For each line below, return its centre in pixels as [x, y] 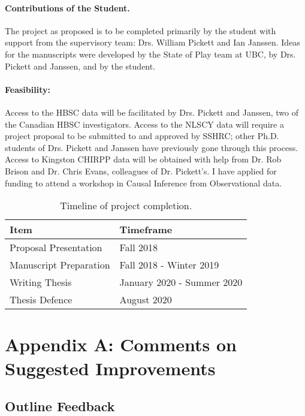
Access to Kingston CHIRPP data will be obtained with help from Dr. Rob [143, 159]
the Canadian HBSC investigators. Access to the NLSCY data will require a [144, 124]
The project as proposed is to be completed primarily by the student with [141, 30]
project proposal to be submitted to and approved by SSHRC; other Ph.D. [142, 136]
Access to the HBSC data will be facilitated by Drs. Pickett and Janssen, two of [152, 112]
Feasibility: [28, 89]
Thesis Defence [41, 300]
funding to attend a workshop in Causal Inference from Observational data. [144, 183]
